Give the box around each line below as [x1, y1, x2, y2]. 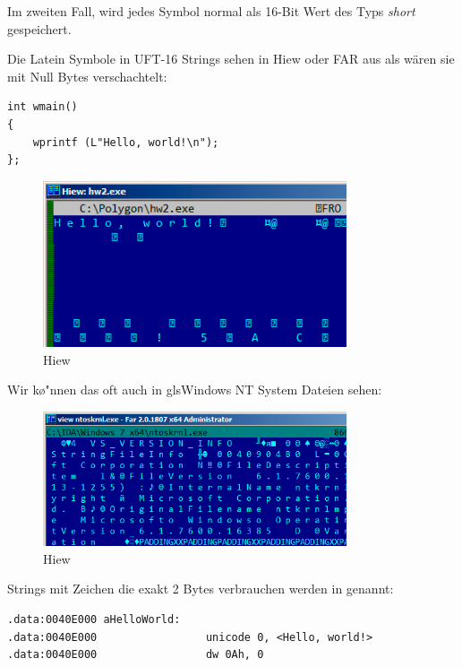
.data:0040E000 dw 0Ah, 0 [7, 648, 264, 662]
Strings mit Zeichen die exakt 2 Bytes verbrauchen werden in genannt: [7, 579, 394, 598]
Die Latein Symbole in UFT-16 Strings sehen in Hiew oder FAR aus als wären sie [7, 49, 455, 68]
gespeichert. [7, 19, 72, 38]
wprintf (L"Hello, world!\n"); [32, 135, 219, 149]
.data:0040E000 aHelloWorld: [7, 613, 181, 626]
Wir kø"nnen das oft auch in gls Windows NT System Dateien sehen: [7, 380, 382, 399]
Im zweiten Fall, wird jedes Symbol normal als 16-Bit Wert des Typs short [7, 2, 415, 20]
